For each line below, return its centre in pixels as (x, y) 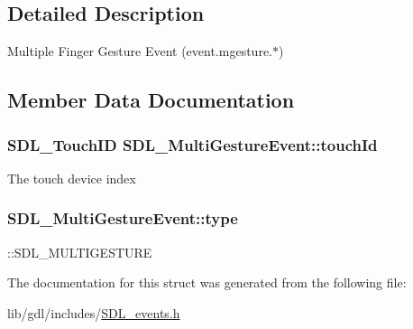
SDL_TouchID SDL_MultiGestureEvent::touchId (193, 144)
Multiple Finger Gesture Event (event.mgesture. (140, 51)
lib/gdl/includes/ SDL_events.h (94, 312)
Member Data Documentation (151, 100)
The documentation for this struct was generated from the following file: (207, 282)
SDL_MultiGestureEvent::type (123, 218)
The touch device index (72, 178)
